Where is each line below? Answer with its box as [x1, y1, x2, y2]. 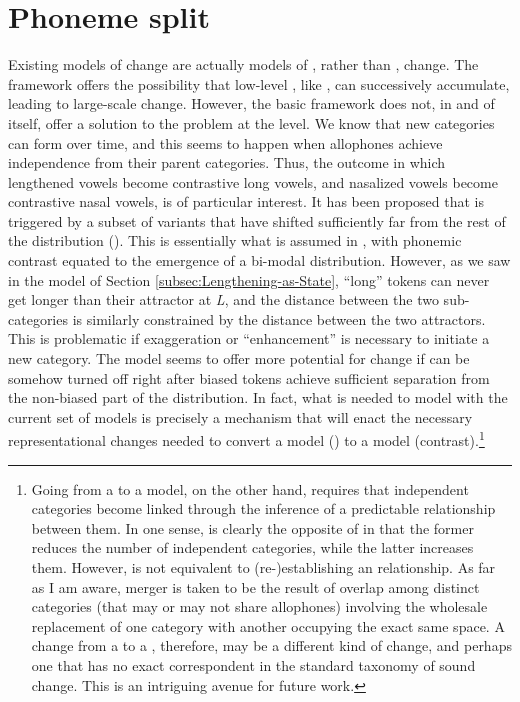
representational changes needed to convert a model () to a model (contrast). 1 [8, 427, 485, 451]
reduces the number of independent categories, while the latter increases [31, 537, 474, 558]
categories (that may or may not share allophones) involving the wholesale [31, 596, 488, 617]
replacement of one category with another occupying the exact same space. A [31, 615, 505, 636]
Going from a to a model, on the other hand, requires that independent [31, 478, 469, 499]
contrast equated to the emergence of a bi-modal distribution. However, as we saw [8, 250, 511, 271]
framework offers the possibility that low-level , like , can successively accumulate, [8, 73, 510, 94]
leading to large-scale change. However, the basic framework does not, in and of [8, 93, 495, 114]
